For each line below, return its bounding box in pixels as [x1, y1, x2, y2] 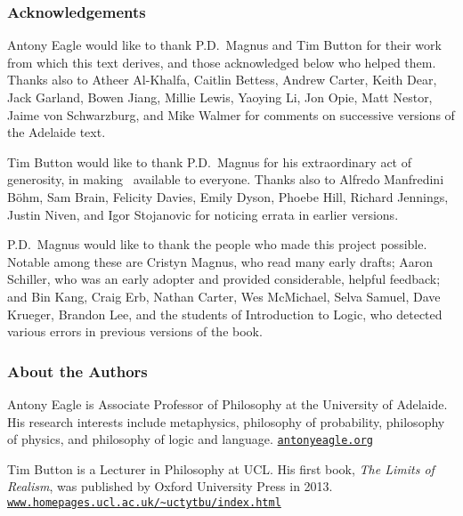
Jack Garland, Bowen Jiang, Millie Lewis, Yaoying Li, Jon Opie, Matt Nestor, [7, 88, 433, 106]
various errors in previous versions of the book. [7, 322, 263, 341]
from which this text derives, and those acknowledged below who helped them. [7, 52, 436, 71]
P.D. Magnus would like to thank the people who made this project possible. [7, 235, 427, 254]
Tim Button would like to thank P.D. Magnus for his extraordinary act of [7, 152, 412, 171]
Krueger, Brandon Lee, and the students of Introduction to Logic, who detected [7, 304, 443, 323]
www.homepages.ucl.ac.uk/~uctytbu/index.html [7, 496, 281, 509]
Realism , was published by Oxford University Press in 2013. [7, 477, 333, 496]
